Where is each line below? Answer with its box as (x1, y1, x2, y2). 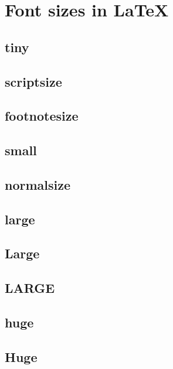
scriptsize (5, 72, 62, 90)
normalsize (5, 175, 71, 193)
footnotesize (5, 107, 79, 125)
